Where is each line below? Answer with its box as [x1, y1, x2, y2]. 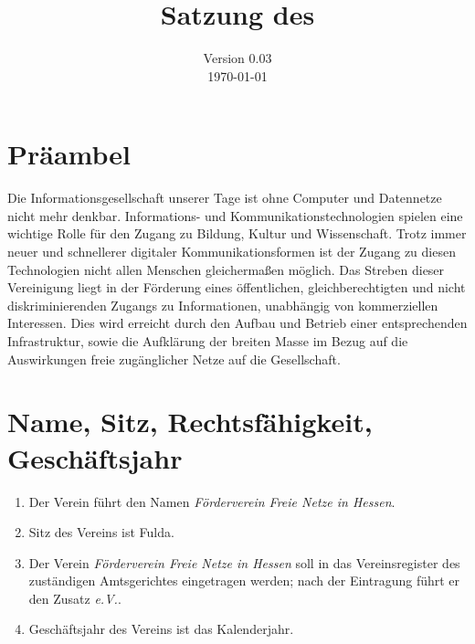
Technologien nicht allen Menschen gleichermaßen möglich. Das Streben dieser [7, 259, 445, 279]
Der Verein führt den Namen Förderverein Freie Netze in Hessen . [28, 491, 396, 511]
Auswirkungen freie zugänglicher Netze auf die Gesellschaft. [7, 349, 341, 368]
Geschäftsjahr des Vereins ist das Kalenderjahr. [28, 619, 294, 639]
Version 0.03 [203, 48, 272, 68]
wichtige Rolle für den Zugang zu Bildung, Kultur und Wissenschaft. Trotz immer [7, 224, 467, 243]
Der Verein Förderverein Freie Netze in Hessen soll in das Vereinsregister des [28, 553, 460, 572]
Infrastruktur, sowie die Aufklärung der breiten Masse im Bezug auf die [7, 332, 408, 350]
